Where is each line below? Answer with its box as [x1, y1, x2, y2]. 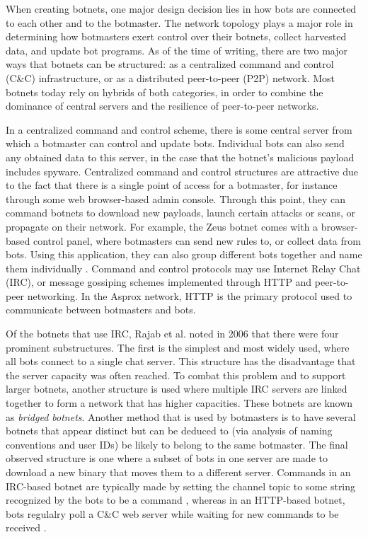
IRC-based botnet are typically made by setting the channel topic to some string [6, 478, 356, 493]
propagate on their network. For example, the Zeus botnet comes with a [6, 219, 318, 233]
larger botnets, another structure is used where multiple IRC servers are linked [6, 381, 347, 396]
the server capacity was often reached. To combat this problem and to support [6, 367, 346, 382]
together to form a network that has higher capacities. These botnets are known [6, 395, 353, 410]
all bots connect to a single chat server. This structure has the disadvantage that [6, 354, 356, 369]
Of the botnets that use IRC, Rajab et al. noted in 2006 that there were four [6, 326, 339, 341]
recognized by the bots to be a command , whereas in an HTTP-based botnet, [6, 492, 345, 507]
